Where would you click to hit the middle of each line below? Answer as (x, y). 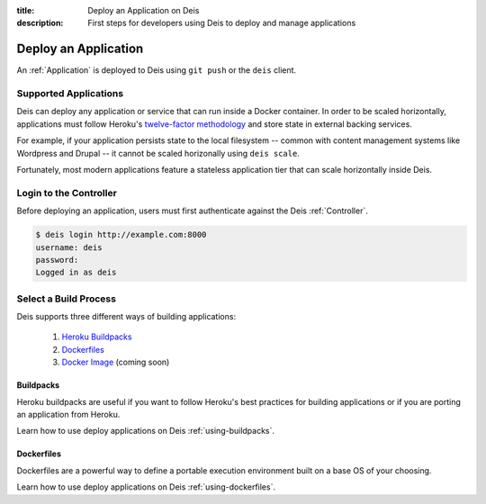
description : (40, 23)
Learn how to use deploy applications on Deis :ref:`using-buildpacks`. (145, 431)
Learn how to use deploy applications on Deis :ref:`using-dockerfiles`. (146, 487)
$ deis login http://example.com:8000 (121, 235)
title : (26, 10)
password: (57, 260)
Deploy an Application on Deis (144, 10)
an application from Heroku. (68, 414)
